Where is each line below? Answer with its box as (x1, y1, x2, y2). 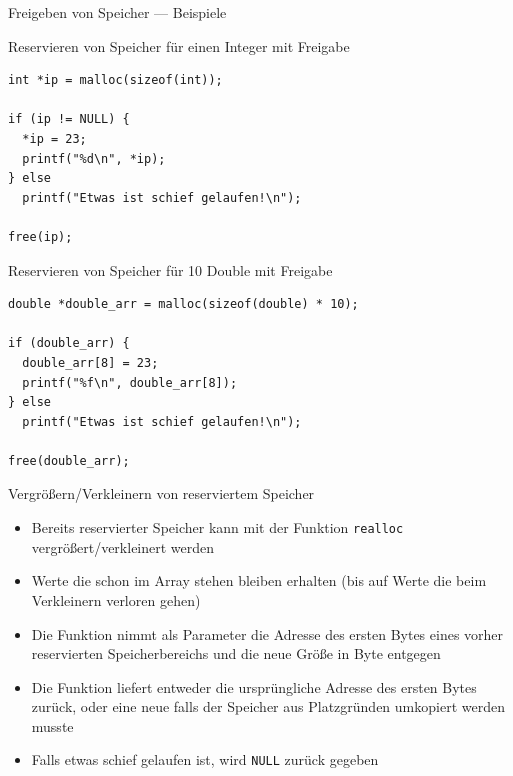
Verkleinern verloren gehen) (31, 589, 201, 610)
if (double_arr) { (8, 336, 130, 351)
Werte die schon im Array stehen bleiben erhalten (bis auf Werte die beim (31, 570, 487, 591)
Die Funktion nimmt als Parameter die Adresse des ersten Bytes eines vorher (31, 623, 504, 644)
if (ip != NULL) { (8, 112, 130, 127)
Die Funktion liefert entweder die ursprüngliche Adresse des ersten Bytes (31, 676, 477, 697)
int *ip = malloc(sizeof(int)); (8, 73, 223, 88)
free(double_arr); (8, 453, 130, 468)
